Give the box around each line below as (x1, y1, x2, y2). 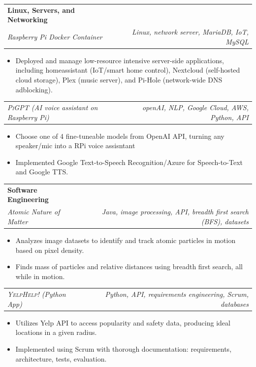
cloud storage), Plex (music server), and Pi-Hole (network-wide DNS (15, 75, 223, 85)
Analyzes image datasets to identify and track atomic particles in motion (15, 235, 236, 245)
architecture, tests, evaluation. (15, 353, 107, 364)
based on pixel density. (15, 245, 84, 255)
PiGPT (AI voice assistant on (7, 102, 98, 112)
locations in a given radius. (15, 327, 97, 337)
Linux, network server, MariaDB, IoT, (132, 27, 249, 37)
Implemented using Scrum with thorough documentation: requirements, (15, 343, 232, 354)
